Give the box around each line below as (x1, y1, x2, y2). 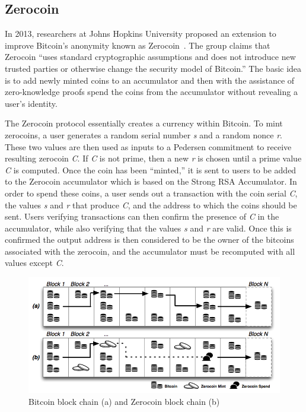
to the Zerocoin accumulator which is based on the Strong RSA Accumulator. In (5, 175, 297, 188)
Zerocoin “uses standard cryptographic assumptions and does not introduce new (5, 50, 296, 63)
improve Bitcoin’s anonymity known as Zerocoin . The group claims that (5, 39, 270, 51)
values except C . (5, 256, 64, 269)
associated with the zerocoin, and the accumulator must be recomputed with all (5, 245, 295, 257)
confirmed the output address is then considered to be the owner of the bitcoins (5, 233, 294, 246)
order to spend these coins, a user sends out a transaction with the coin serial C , (5, 186, 298, 199)
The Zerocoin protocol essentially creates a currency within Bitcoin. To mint (5, 117, 283, 129)
